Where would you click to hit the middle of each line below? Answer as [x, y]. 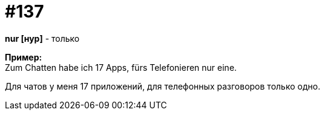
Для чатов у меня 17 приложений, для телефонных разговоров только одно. [163, 86]
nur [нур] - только [42, 38]
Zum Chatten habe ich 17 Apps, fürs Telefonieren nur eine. [121, 67]
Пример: [24, 57]
